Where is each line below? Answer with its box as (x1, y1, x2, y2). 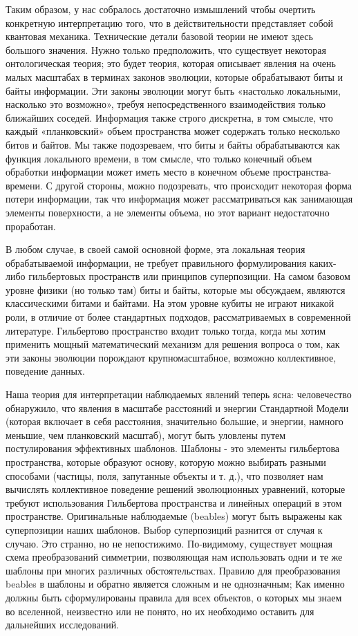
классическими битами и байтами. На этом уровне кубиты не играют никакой (6, 296, 335, 310)
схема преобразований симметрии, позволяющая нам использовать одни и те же (6, 550, 343, 564)
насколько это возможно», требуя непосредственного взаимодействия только (6, 97, 326, 111)
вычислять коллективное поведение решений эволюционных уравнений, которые (6, 482, 346, 496)
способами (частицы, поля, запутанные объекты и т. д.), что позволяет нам (6, 468, 323, 483)
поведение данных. (6, 364, 85, 378)
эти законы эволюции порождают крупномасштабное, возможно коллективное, (6, 350, 337, 364)
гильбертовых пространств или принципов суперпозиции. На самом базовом (28, 269, 350, 283)
